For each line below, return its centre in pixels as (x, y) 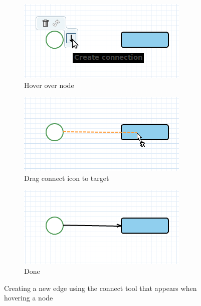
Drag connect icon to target (67, 178)
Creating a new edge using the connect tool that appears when (100, 288)
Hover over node (49, 85)
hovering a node (29, 298)
